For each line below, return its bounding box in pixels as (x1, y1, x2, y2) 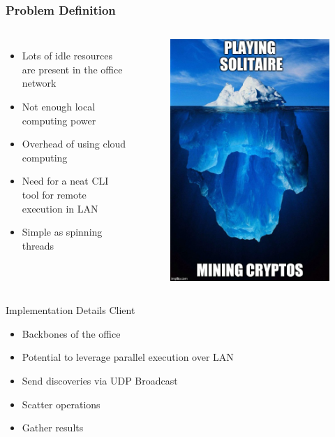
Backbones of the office (22, 326, 121, 341)
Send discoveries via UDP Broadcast (22, 373, 178, 387)
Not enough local (22, 99, 96, 113)
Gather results (22, 420, 84, 435)
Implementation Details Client (6, 303, 135, 317)
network (22, 76, 57, 90)
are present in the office (22, 62, 123, 76)
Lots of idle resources (22, 48, 113, 63)
